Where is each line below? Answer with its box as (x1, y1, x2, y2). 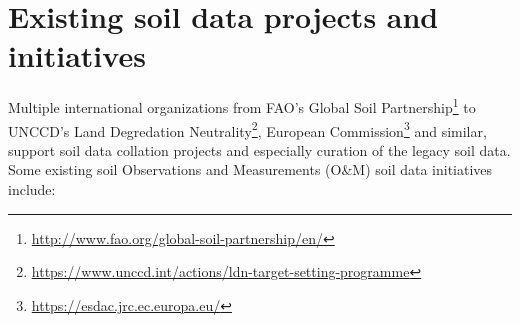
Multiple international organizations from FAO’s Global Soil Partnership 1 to (8, 94, 476, 117)
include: (8, 179, 56, 199)
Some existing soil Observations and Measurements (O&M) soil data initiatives (8, 159, 493, 180)
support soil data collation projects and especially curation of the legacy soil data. (8, 139, 511, 160)
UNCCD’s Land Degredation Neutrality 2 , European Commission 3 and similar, (8, 117, 487, 141)
